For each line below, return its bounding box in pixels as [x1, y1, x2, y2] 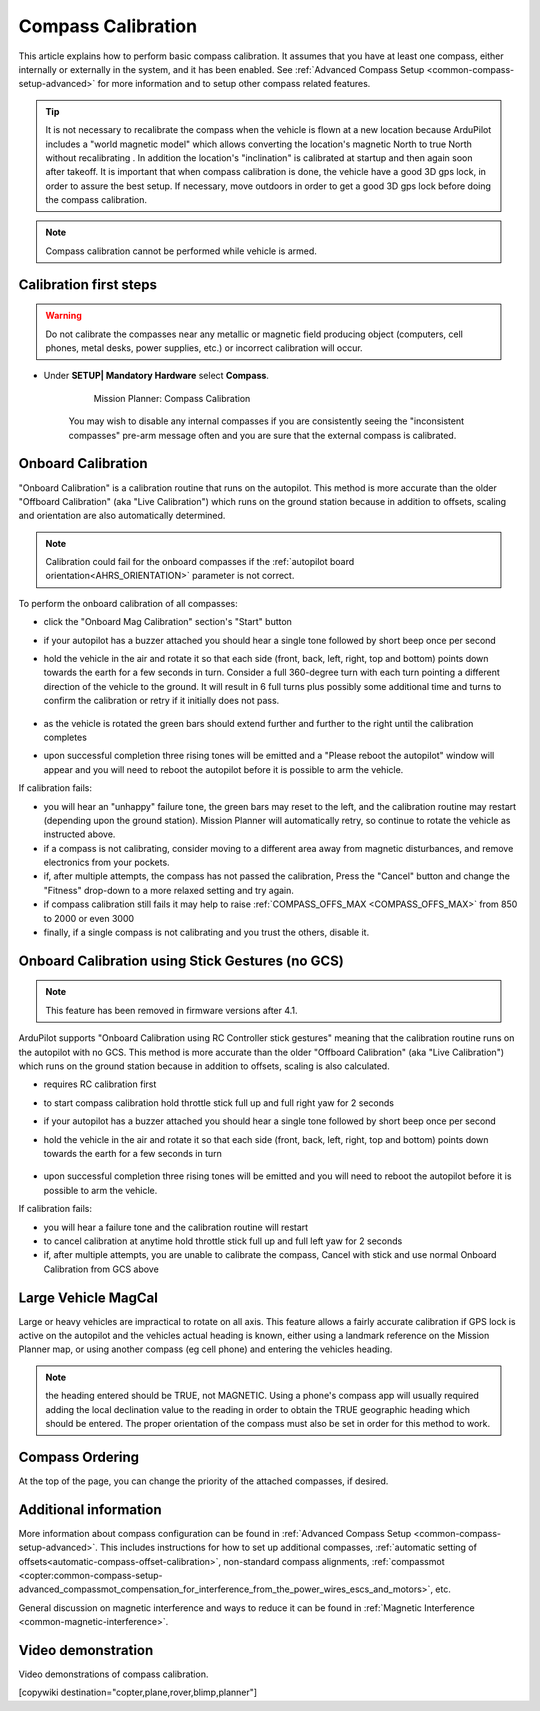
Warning [45, 310, 82, 322]
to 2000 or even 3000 [43, 912, 135, 924]
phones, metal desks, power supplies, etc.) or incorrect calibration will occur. [45, 342, 364, 354]
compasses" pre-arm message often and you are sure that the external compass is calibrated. [68, 429, 457, 441]
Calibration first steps [18, 276, 158, 293]
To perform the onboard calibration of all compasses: [18, 597, 239, 609]
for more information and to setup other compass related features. [97, 78, 371, 90]
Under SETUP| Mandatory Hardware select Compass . [43, 370, 270, 382]
